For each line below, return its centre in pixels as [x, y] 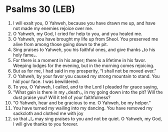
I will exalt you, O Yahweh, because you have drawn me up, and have [84, 23]
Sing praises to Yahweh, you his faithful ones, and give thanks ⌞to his [84, 49]
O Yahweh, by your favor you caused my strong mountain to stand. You [86, 76]
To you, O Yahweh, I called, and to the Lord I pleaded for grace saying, [85, 86]
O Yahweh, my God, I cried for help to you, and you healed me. [77, 33]
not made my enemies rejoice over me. [53, 28]
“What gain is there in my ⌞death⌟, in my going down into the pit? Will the [88, 92]
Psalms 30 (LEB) [40, 9]
